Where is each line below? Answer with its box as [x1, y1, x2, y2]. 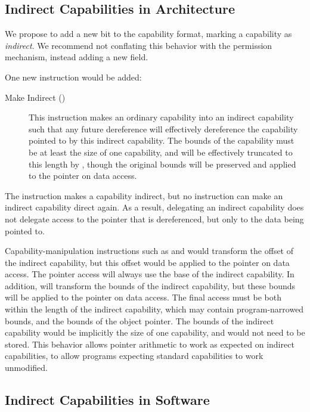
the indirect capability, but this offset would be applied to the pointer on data [5, 256, 290, 268]
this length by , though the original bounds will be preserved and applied [29, 157, 296, 170]
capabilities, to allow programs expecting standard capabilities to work [5, 349, 263, 362]
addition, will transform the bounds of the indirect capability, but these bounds [5, 279, 296, 292]
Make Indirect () [5, 91, 66, 103]
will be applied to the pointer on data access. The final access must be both [5, 291, 281, 303]
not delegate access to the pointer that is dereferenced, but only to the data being [5, 212, 304, 225]
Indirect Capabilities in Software [5, 391, 210, 409]
